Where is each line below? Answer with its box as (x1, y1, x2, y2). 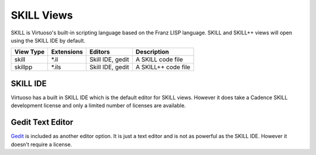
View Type (14, 48, 45, 56)
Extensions (51, 48, 83, 56)
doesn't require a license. (11, 140, 73, 148)
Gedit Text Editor (11, 117, 74, 128)
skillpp (14, 63, 33, 71)
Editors (90, 48, 111, 56)
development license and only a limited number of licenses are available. (11, 102, 186, 109)
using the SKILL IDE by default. (11, 37, 86, 44)
